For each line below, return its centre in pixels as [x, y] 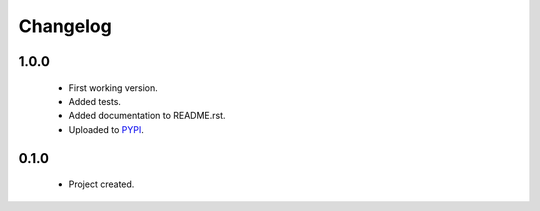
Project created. [101, 184]
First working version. [113, 87]
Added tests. [95, 101]
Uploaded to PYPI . [106, 129]
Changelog [65, 26]
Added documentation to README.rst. [147, 116]
